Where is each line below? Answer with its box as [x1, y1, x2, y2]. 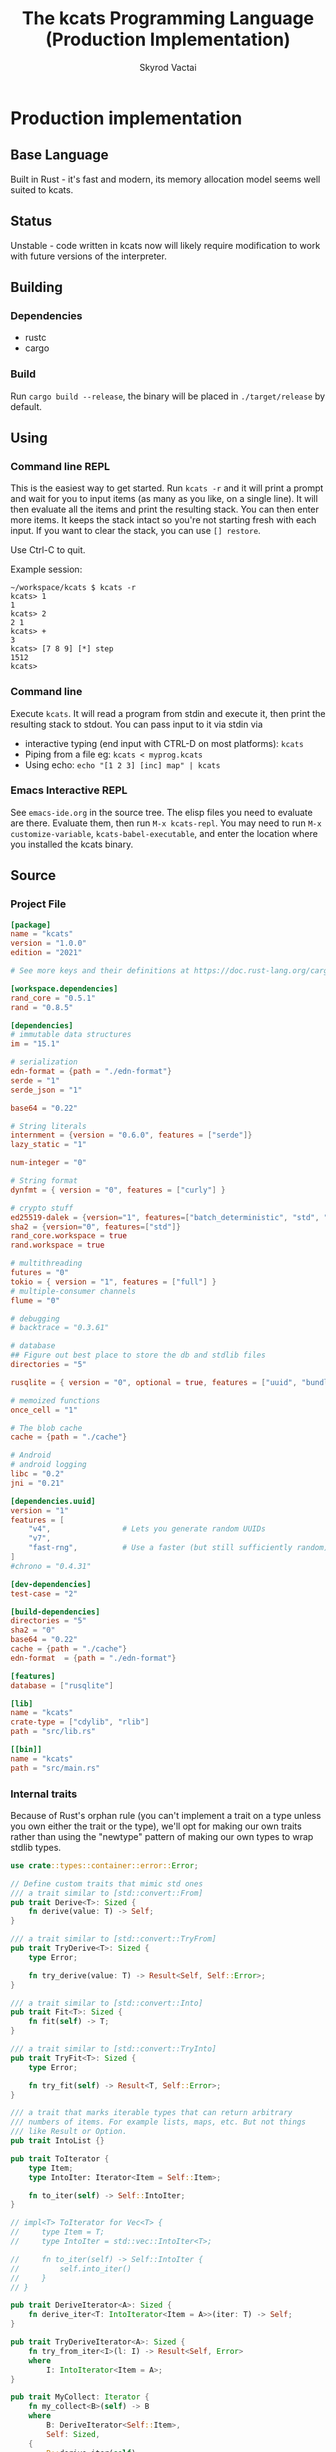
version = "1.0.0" [10, 938, 87, 949]
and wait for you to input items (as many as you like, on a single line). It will [10, 493, 318, 505]
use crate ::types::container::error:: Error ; [10, 1860, 199, 1871]
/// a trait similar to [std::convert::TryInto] [10, 2044, 217, 2054]
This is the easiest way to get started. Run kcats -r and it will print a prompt [10, 482, 324, 494]
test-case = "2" [10, 1588, 78, 1599]
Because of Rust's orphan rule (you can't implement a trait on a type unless [10, 1809, 322, 1821]
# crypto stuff [10, 1203, 74, 1213]
